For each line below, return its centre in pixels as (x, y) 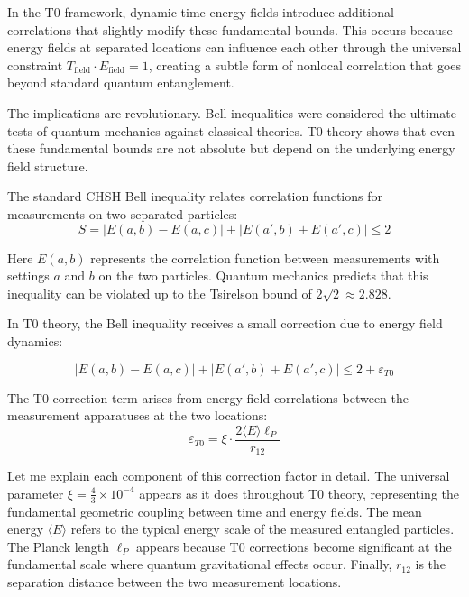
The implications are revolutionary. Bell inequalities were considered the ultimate (232, 112)
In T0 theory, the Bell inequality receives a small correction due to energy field (225, 323)
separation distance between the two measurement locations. (175, 582)
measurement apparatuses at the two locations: (138, 415)
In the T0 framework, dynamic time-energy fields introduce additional (201, 12)
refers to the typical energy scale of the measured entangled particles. (262, 529)
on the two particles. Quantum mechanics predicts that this (263, 276)
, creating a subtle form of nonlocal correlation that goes (305, 64)
